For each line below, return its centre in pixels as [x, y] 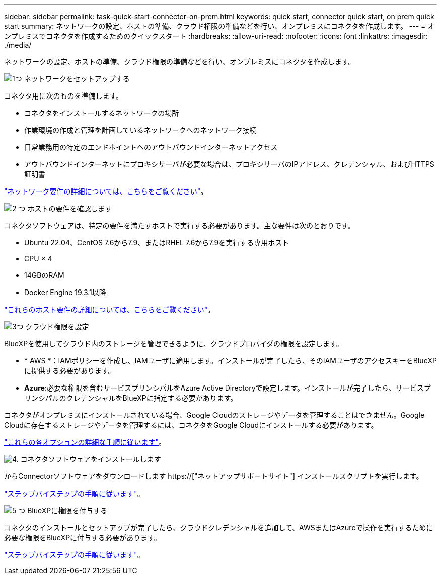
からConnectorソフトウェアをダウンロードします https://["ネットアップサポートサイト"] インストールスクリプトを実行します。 [214, 476]
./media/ [18, 45]
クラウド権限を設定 [57, 326]
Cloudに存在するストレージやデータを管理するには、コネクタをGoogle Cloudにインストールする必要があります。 [191, 425]
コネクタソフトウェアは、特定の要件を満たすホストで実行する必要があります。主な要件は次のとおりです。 [179, 225]
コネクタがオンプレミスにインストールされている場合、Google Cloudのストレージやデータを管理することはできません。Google [214, 415]
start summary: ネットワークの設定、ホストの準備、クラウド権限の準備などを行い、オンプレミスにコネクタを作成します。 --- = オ [219, 26]
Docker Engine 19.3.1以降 [65, 292]
